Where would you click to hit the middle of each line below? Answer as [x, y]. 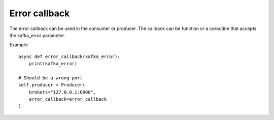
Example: [19, 45]
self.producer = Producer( [52, 85]
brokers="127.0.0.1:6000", [62, 92]
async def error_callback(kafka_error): [69, 56]
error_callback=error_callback [68, 99]
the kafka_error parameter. [37, 35]
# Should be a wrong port [51, 78]
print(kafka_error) [53, 64]
